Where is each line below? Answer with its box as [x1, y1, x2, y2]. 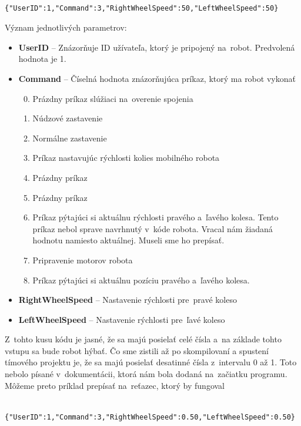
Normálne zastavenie [32, 131, 107, 144]
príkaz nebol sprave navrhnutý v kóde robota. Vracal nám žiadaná [32, 222, 273, 235]
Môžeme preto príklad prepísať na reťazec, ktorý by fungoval [5, 379, 225, 391]
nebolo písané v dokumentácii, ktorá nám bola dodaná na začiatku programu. [5, 368, 287, 380]
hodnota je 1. [18, 52, 66, 65]
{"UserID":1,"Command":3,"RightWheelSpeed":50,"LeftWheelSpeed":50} [5, 4, 279, 12]
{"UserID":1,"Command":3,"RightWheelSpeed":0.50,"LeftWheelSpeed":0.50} [5, 412, 295, 421]
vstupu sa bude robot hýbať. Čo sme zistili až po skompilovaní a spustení [5, 344, 269, 356]
